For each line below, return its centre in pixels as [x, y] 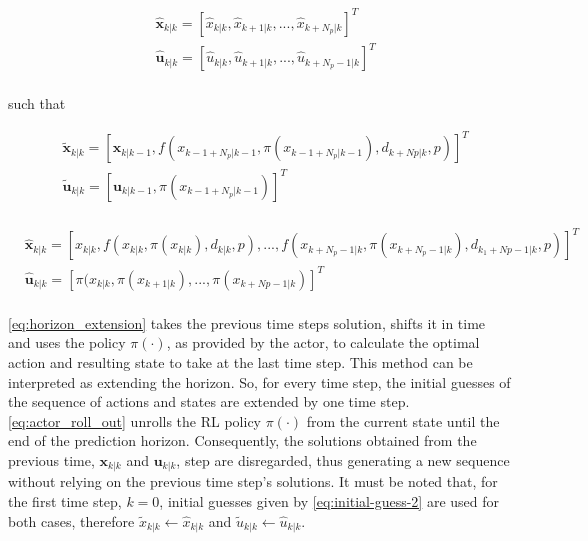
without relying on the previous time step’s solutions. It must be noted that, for [253, 481]
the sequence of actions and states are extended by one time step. [209, 401]
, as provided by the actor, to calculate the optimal [323, 342]
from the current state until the [403, 420]
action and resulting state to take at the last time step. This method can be [240, 362]
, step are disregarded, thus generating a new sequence [343, 460]
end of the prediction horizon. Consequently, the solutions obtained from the [242, 440]
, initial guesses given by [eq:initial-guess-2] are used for [329, 501]
